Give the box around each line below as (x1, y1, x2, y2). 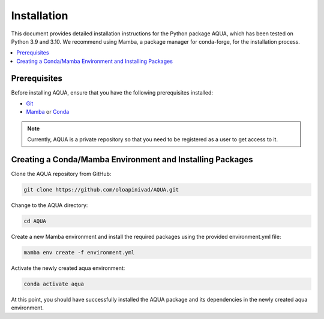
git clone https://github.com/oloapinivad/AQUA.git (23, 186, 179, 193)
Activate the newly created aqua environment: (11, 265, 125, 272)
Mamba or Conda (26, 108, 70, 116)
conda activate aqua (23, 280, 84, 287)
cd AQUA (23, 218, 46, 224)
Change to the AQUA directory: (11, 202, 88, 209)
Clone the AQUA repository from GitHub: (11, 171, 112, 178)
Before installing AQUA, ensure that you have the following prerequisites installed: (11, 89, 213, 96)
